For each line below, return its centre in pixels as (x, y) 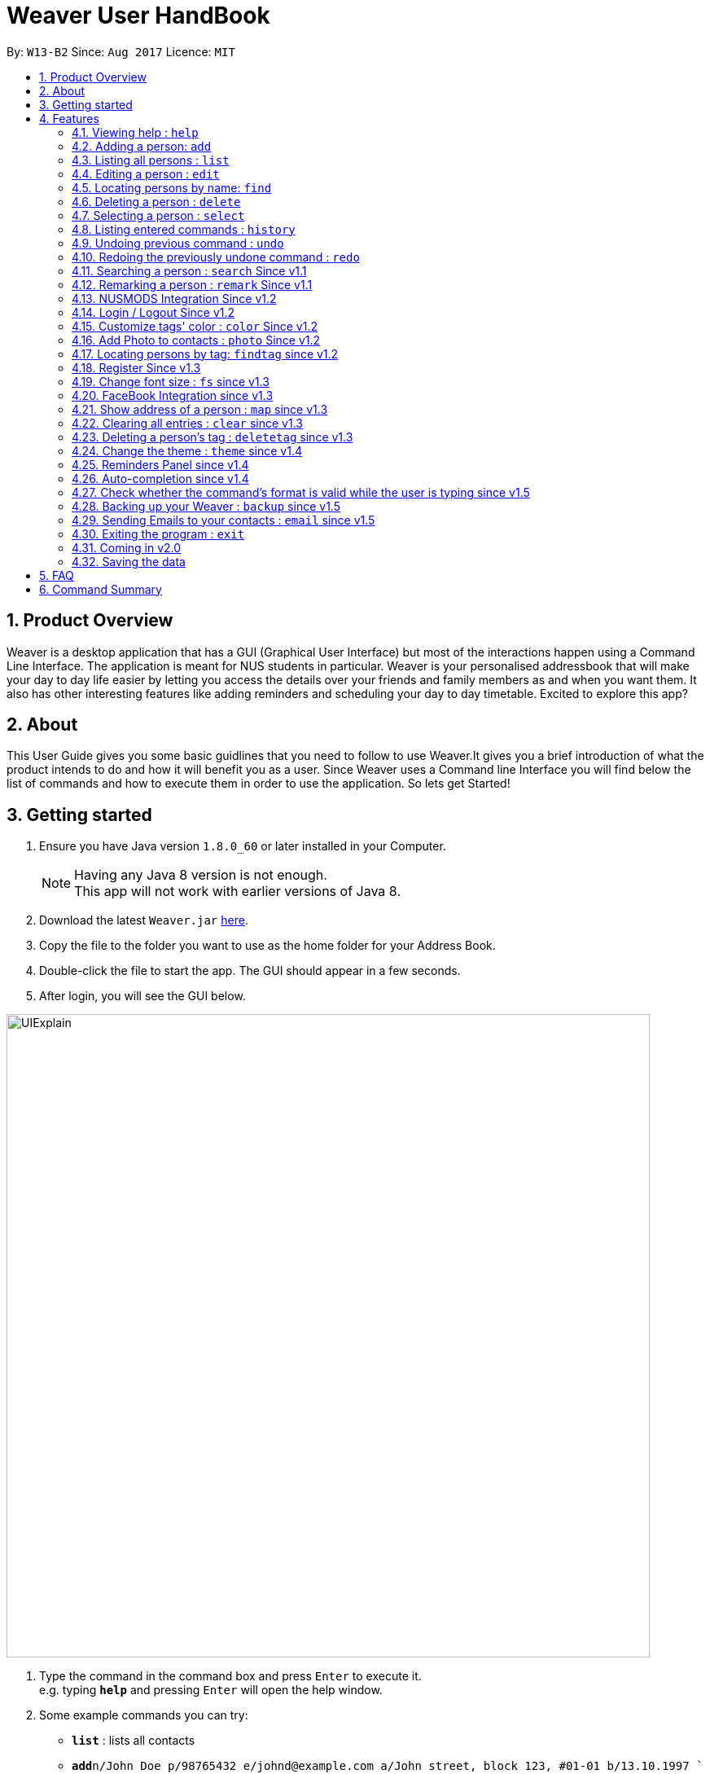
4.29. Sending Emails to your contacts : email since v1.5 (224, 520)
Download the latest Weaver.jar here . (144, 920)
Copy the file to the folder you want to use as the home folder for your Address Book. (267, 946)
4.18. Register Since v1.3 (136, 367)
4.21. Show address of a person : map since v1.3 (200, 409)
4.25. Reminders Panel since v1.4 (160, 464)
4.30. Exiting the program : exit (158, 534)
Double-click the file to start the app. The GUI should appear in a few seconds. (250, 971)
